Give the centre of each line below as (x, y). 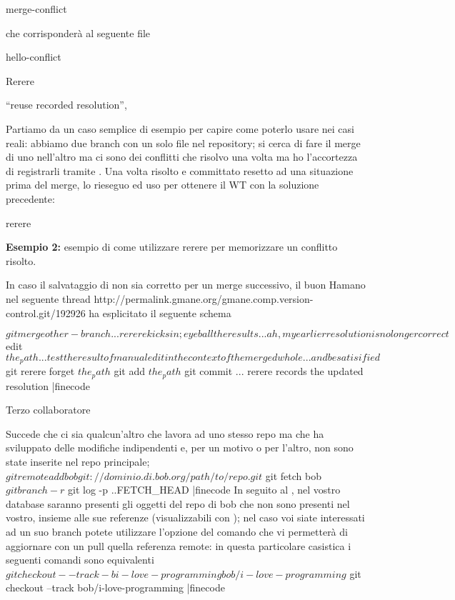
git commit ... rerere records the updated (274, 371)
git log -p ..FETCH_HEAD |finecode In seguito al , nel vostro (204, 490)
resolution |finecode (48, 385)
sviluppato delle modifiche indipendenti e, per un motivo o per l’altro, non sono (180, 447)
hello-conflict (34, 57)
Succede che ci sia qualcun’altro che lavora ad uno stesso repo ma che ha (165, 433)
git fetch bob (294, 475)
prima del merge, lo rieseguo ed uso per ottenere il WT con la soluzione (162, 185)
